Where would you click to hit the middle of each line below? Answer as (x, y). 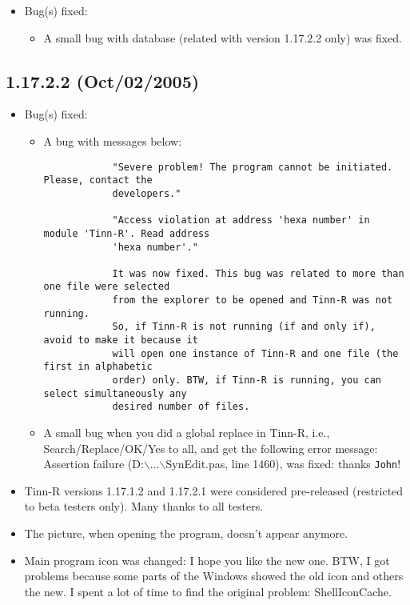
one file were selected (107, 287)
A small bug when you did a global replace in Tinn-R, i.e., (187, 433)
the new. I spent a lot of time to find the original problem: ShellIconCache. (208, 591)
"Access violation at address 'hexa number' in (241, 220)
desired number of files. (181, 407)
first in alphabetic (98, 367)
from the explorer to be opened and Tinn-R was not (253, 300)
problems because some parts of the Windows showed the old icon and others (214, 576)
